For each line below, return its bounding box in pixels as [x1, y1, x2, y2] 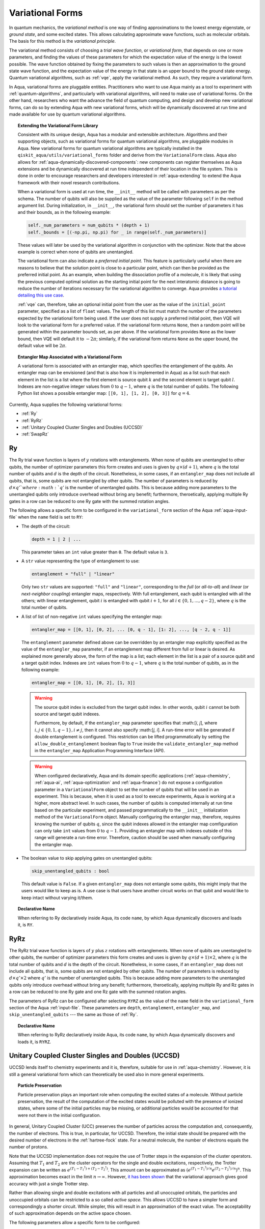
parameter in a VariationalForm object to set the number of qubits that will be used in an [34, 787, 219, 792]
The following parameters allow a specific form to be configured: [9, 1219, 140, 1225]
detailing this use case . [18, 293, 65, 298]
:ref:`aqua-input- [213, 507, 248, 513]
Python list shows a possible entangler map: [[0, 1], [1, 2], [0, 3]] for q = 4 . [18, 390, 191, 396]
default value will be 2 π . [18, 343, 67, 349]
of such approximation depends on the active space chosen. [9, 1210, 132, 1216]
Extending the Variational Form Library [18, 122, 98, 128]
